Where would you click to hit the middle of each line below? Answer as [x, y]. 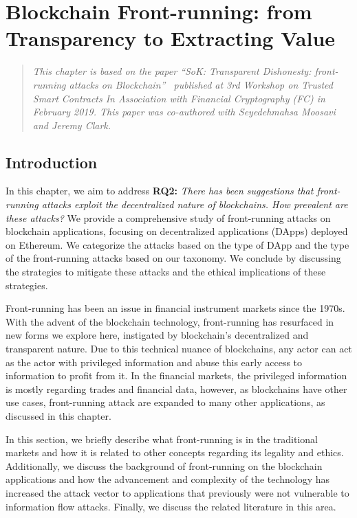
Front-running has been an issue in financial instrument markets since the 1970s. [175, 308]
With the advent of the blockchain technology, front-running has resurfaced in [170, 321]
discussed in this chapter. [58, 415]
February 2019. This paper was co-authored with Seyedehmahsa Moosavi [184, 112]
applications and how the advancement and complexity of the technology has [168, 479]
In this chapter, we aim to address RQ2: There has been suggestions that [160, 191]
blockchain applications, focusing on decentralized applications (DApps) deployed [177, 231]
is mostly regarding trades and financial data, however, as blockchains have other [176, 388]
